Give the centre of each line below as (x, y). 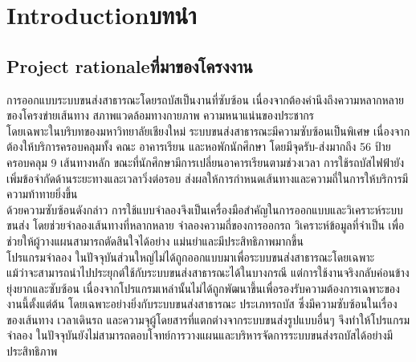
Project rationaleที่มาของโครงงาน (130, 65)
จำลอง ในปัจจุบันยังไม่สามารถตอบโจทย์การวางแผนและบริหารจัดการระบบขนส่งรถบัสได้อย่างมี (200, 335)
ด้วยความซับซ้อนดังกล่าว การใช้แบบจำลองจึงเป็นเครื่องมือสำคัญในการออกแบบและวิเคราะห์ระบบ (205, 209)
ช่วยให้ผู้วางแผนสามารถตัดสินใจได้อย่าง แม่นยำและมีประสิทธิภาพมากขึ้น (155, 240)
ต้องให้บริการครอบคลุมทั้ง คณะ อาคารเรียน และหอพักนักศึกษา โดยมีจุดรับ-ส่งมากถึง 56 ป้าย (199, 146)
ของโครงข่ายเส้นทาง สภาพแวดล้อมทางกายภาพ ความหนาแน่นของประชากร (160, 115)
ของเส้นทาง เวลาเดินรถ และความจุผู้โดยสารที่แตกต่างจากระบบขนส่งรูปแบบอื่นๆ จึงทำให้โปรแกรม (208, 319)
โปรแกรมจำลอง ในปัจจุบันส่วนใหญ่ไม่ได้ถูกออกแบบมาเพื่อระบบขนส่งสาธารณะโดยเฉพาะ (191, 256)
